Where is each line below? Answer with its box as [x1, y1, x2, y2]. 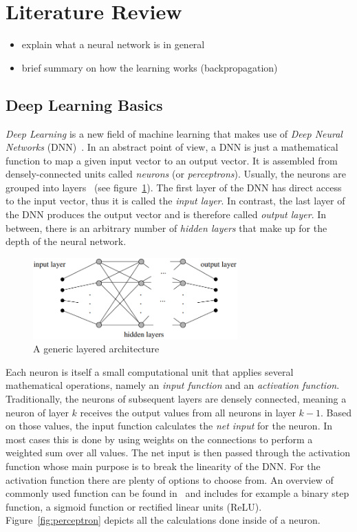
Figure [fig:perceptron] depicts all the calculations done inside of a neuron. [6, 513, 321, 527]
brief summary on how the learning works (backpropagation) [21, 60, 278, 74]
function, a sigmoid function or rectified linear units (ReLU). [6, 499, 262, 513]
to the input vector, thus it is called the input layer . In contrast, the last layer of [6, 193, 345, 208]
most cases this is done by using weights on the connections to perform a [6, 432, 313, 446]
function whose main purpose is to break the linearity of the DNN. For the [6, 458, 321, 473]
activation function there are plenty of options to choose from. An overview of [6, 472, 334, 487]
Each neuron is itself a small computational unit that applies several [6, 364, 294, 379]
